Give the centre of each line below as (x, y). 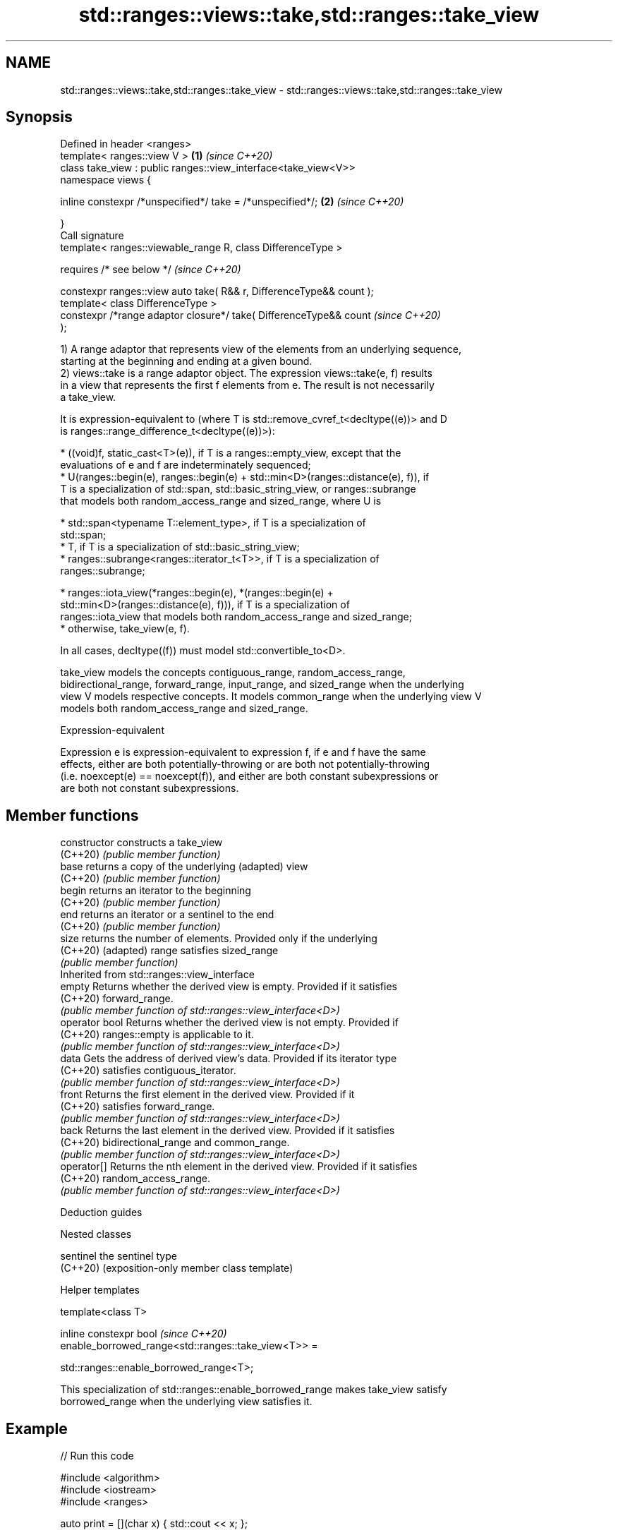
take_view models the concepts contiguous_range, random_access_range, (233, 673)
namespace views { (105, 180)
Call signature (92, 236)
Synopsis (39, 117)
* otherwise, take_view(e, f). (125, 629)
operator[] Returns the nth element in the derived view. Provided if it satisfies (239, 1167)
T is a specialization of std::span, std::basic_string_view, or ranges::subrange (238, 489)
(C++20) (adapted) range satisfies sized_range (169, 951)
